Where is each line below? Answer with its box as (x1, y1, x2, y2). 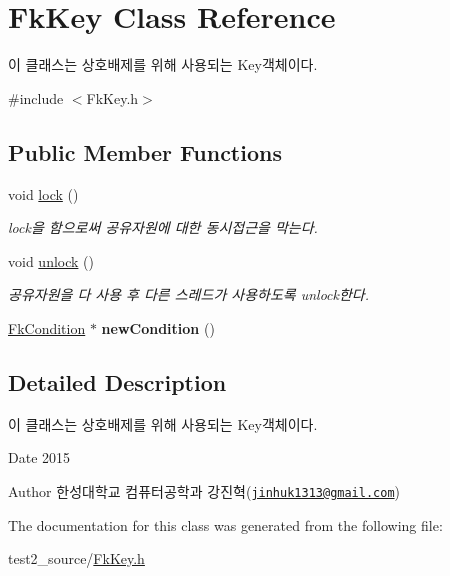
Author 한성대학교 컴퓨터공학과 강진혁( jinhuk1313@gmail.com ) (8, 480, 401, 501)
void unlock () (8, 250, 94, 271)
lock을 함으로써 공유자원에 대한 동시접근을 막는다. (8, 217, 318, 238)
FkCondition (8, 317, 86, 338)
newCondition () (101, 317, 215, 338)
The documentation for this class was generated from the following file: (8, 514, 443, 535)
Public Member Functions (8, 136, 282, 167)
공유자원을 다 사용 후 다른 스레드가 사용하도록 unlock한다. (8, 284, 370, 305)
